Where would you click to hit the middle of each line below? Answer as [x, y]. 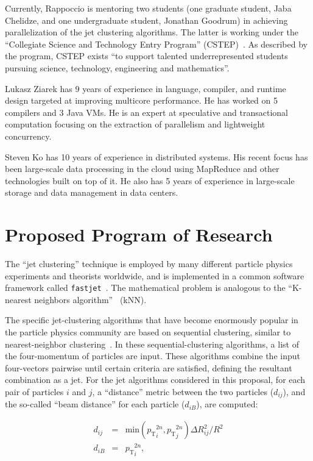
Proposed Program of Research [139, 234]
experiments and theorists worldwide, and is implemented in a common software [155, 275]
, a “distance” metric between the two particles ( [183, 392]
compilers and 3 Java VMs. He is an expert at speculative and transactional [147, 112]
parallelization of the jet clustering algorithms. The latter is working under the [152, 32]
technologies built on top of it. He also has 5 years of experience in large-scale [150, 180]
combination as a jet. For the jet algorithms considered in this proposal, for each [155, 380]
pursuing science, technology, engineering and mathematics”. [117, 67]
